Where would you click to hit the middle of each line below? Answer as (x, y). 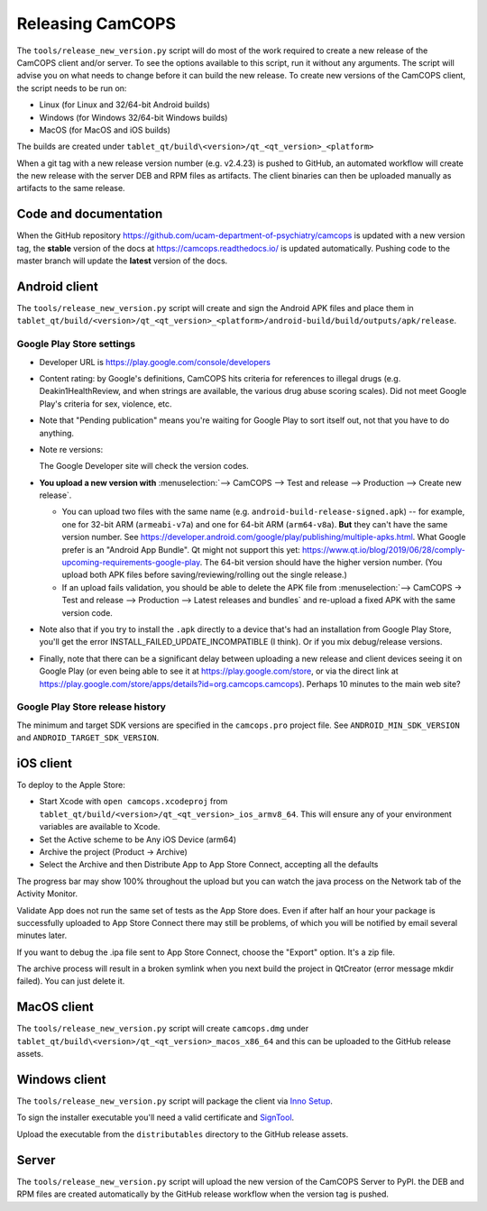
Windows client (61, 1079)
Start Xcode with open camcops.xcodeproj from (133, 802)
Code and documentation (90, 214)
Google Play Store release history (92, 707)
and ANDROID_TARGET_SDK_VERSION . (88, 738)
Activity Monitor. (47, 894)
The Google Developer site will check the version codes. (144, 466)
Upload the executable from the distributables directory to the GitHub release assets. (183, 1134)
